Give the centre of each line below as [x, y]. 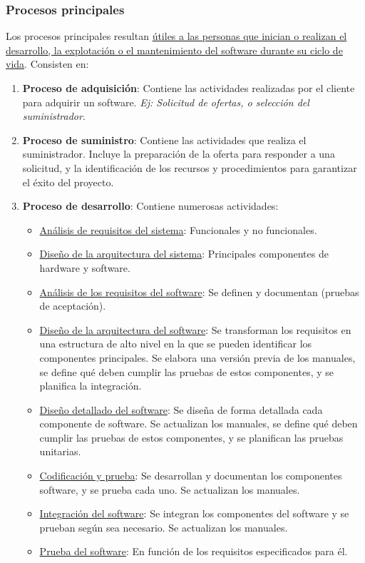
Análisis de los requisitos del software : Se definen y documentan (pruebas [199, 291]
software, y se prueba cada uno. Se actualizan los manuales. [170, 489]
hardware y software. [85, 267]
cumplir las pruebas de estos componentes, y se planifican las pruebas [191, 437]
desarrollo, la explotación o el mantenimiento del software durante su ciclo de [174, 50]
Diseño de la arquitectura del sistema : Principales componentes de [184, 254]
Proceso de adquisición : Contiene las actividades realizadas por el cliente [189, 88]
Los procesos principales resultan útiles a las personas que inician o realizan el [176, 36]
